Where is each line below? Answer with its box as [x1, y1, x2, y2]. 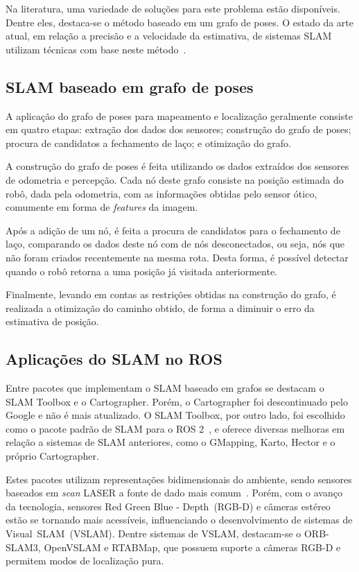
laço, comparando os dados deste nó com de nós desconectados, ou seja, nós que [6, 236, 345, 251]
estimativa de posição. [6, 314, 99, 329]
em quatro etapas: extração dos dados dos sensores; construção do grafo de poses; [6, 122, 351, 137]
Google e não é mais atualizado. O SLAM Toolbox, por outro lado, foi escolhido [6, 408, 345, 422]
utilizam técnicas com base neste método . [6, 42, 186, 56]
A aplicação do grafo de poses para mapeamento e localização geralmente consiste [6, 108, 353, 123]
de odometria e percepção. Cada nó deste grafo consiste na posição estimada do [6, 172, 344, 187]
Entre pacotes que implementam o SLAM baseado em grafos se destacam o [6, 381, 324, 395]
